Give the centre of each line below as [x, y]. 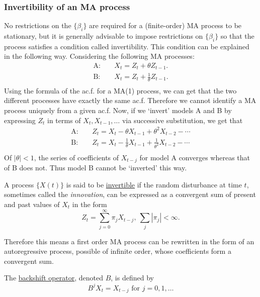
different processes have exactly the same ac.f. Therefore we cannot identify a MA [130, 100]
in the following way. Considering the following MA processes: [99, 56]
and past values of [32, 204]
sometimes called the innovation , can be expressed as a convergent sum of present [130, 194]
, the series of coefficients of [76, 157]
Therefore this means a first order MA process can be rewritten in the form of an [129, 241]
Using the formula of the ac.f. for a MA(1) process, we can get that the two [120, 90]
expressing [20, 120]
